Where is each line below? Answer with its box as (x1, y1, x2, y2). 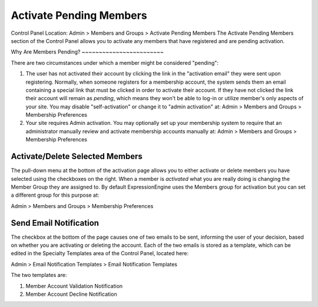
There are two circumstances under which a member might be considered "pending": (11, 59, 219, 66)
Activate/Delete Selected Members (11, 151, 143, 161)
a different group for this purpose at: (11, 192, 100, 199)
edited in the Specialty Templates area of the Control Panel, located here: (11, 250, 189, 257)
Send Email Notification (11, 218, 100, 228)
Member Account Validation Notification (25, 282, 123, 289)
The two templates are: (11, 272, 67, 279)
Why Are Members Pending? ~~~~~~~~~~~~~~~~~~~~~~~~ (11, 48, 164, 55)
